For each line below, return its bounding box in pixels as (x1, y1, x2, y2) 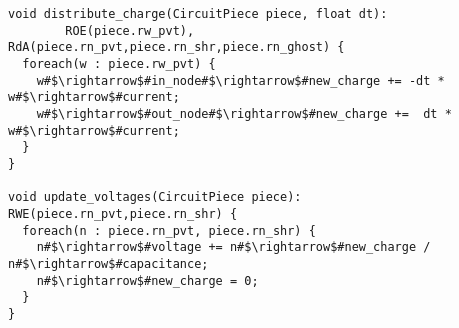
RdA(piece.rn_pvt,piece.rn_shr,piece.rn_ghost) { (8, 40, 345, 55)
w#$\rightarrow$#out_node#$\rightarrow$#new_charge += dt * (36, 106, 452, 121)
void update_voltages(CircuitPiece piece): (8, 190, 302, 205)
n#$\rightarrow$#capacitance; (8, 256, 209, 271)
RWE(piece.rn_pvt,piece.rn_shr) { (8, 206, 238, 221)
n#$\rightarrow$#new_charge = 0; (36, 273, 259, 288)
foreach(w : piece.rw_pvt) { (22, 56, 216, 71)
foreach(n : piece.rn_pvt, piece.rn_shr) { (22, 223, 316, 238)
